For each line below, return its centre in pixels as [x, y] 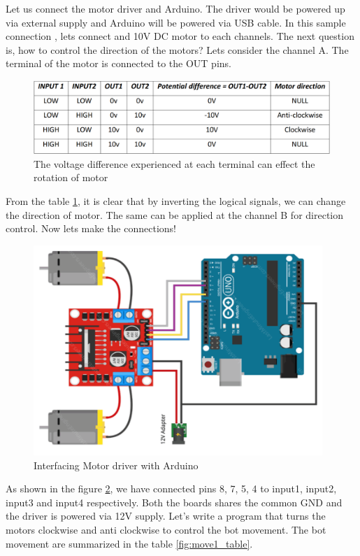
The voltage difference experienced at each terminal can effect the [174, 163]
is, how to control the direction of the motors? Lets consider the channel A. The [177, 49]
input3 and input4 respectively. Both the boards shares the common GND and [174, 502]
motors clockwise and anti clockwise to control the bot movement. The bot [166, 529]
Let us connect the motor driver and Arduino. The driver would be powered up [175, 8]
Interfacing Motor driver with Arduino [116, 465]
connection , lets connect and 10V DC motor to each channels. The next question [180, 36]
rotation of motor [71, 177]
